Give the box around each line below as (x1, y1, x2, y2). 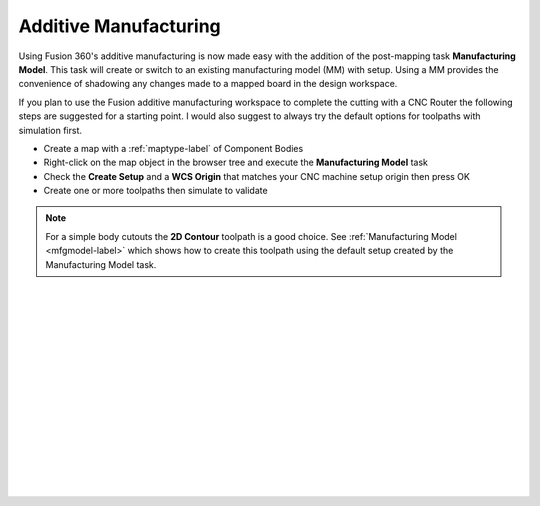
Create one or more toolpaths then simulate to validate (43, 185, 269, 197)
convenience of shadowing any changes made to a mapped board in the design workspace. (18, 78, 398, 90)
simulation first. (18, 124, 82, 136)
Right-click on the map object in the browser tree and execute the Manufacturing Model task (43, 156, 429, 169)
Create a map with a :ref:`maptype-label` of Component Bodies (43, 142, 304, 154)
